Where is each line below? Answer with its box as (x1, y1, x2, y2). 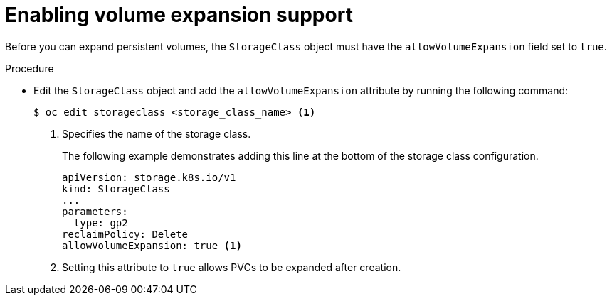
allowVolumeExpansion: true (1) (62, 239, 242, 251)
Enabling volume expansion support (5, 3, 353, 27)
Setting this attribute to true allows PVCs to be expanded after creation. (62, 261, 401, 273)
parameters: (62, 205, 128, 217)
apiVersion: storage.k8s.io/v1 (62, 171, 236, 183)
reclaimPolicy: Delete (62, 228, 189, 240)
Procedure (5, 62, 54, 75)
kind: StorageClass (62, 182, 170, 195)
